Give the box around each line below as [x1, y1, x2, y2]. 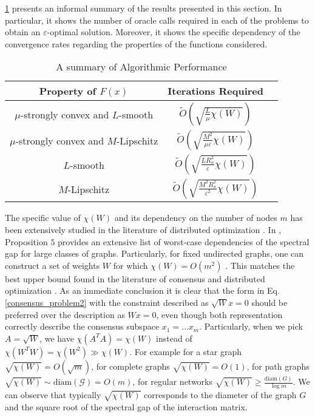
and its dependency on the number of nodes [114, 211, 277, 224]
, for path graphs [246, 359, 310, 372]
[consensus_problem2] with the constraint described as [5, 296, 209, 308]
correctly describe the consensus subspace [5, 320, 160, 333]
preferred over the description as [5, 308, 125, 320]
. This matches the [225, 259, 295, 271]
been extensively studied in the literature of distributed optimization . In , [5, 223, 282, 236]
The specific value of [5, 211, 81, 224]
